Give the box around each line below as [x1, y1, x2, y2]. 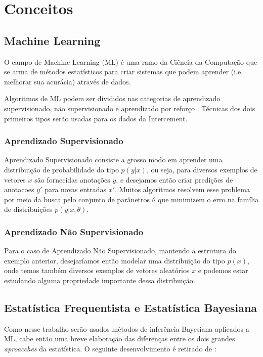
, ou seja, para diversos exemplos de [146, 164, 257, 174]
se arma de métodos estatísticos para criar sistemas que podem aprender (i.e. [4, 66, 243, 77]
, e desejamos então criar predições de [116, 174, 233, 185]
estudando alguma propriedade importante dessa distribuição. [4, 275, 195, 285]
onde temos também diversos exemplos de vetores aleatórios [4, 265, 190, 276]
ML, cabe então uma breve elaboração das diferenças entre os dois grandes [4, 333, 235, 344]
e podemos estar [198, 265, 248, 276]
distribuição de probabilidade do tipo [4, 164, 119, 174]
